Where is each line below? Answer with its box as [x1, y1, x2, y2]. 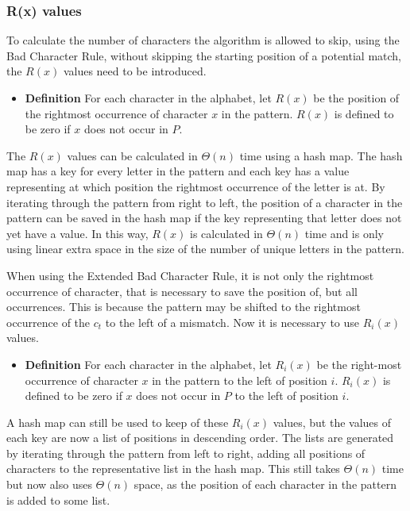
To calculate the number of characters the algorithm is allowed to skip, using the [6, 32, 400, 48]
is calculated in [190, 225, 263, 241]
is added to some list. [6, 491, 110, 508]
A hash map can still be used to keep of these [6, 413, 229, 430]
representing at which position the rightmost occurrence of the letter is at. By [6, 178, 385, 194]
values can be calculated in [67, 147, 198, 163]
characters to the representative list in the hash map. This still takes [6, 460, 340, 477]
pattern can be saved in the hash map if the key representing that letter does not [6, 209, 402, 226]
